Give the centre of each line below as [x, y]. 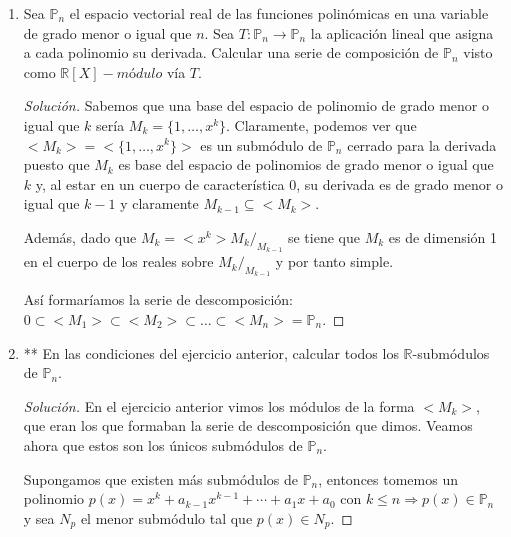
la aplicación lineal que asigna [402, 32]
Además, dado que [80, 236]
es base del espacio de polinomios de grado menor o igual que [306, 164]
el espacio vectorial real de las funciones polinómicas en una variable [279, 13]
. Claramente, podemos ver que [321, 124]
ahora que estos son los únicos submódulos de [163, 444]
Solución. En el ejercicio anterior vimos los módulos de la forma [219, 405]
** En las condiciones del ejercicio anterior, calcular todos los [211, 352]
